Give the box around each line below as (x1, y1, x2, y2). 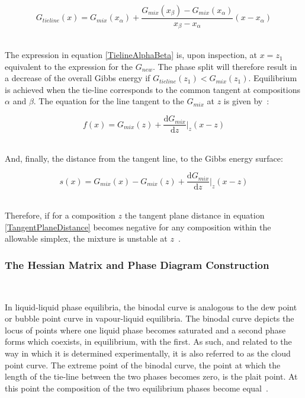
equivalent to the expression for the (5, 60, 133, 72)
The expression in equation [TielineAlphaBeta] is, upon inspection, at (5, 49, 258, 61)
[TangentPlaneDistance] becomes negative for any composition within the (5, 220, 271, 233)
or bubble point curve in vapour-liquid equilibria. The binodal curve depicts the (5, 312, 294, 325)
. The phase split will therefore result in (153, 60, 297, 72)
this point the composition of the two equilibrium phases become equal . (5, 381, 268, 394)
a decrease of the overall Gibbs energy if (5, 72, 150, 84)
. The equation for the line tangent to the (33, 95, 184, 107)
